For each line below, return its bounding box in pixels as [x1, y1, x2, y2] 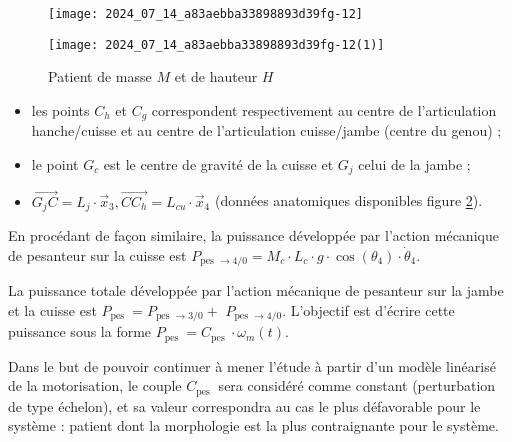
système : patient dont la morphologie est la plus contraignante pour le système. [8, 415, 499, 436]
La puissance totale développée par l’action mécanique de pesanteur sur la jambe [8, 280, 504, 301]
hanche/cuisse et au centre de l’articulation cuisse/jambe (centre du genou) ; [31, 120, 502, 141]
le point [31, 153, 79, 174]
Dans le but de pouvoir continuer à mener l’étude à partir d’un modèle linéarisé [8, 355, 496, 376]
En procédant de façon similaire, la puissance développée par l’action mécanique [8, 225, 499, 246]
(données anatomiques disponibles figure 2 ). [214, 190, 483, 211]
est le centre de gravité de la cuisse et [103, 153, 334, 174]
